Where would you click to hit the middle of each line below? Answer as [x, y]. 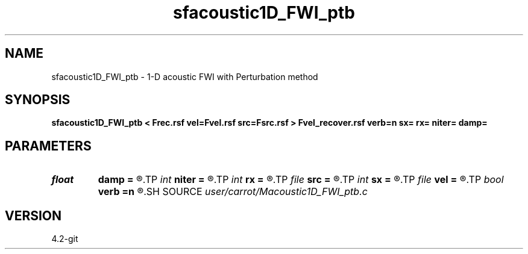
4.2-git [65, 239]
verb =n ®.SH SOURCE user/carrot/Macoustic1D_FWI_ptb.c [233, 192]
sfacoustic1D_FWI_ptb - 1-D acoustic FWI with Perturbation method [185, 76]
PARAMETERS [48, 146]
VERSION [33, 215]
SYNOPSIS [38, 100]
